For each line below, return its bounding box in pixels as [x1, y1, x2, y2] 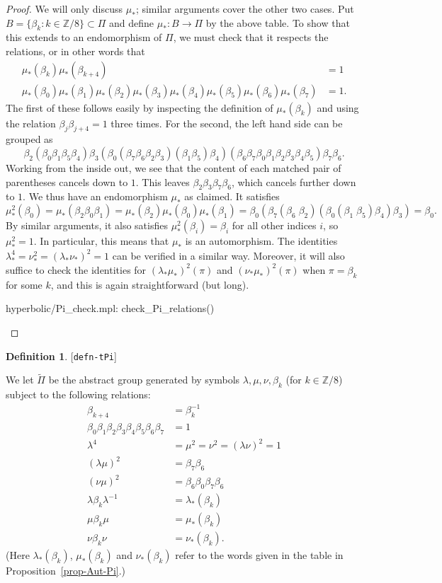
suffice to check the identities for [6, 262, 147, 277]
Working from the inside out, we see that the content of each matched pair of [6, 161, 341, 175]
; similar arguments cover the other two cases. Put [135, 1, 354, 16]
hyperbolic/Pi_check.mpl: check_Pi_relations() [6, 301, 215, 316]
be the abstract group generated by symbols [48, 372, 240, 387]
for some [6, 277, 42, 291]
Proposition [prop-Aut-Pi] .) [6, 563, 126, 578]
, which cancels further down [231, 174, 356, 189]
